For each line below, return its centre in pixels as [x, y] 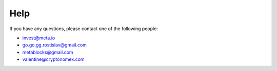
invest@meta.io [39, 38]
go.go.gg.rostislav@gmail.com [55, 45]
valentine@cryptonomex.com [53, 59]
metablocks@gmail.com [48, 52]
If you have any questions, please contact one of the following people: [84, 29]
